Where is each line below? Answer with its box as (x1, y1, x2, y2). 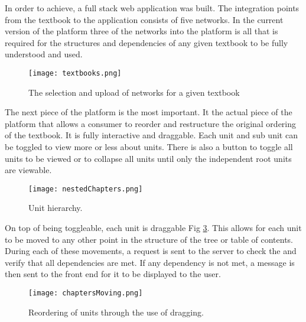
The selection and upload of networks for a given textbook (28, 86, 240, 98)
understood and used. (5, 48, 83, 60)
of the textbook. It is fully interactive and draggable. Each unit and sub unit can (5, 129, 298, 141)
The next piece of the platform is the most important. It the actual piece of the (5, 106, 292, 118)
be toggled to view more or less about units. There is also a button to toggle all (5, 141, 293, 152)
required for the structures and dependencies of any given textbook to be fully (5, 36, 288, 48)
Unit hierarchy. (28, 201, 83, 214)
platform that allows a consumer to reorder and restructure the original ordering (5, 117, 297, 129)
